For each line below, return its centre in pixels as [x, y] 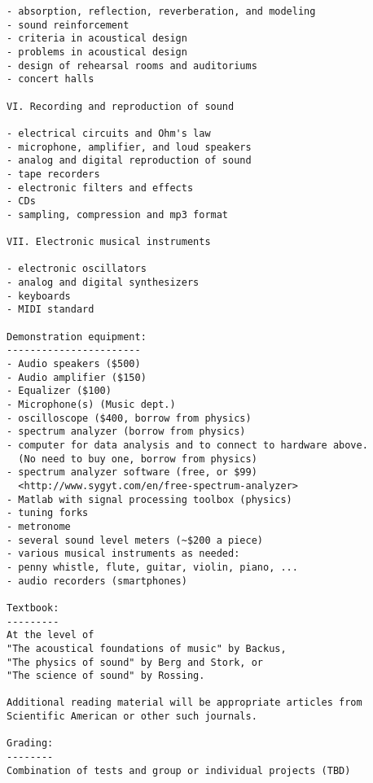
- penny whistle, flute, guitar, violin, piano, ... [152, 567]
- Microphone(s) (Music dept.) [91, 405]
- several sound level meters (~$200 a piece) [135, 540]
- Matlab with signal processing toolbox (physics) [149, 499]
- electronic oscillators [77, 269]
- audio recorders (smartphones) [97, 581]
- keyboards [39, 296]
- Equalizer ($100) [59, 391]
